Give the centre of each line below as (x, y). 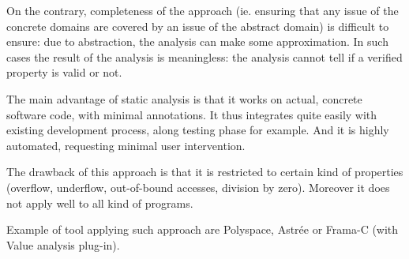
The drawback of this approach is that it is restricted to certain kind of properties (205, 172)
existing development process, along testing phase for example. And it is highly (198, 130)
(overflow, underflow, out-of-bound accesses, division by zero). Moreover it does (198, 187)
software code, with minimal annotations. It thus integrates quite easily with (192, 114)
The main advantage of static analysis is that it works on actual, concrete (184, 98)
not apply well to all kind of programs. (100, 203)
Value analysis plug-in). (63, 244)
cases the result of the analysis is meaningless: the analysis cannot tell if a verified (204, 56)
